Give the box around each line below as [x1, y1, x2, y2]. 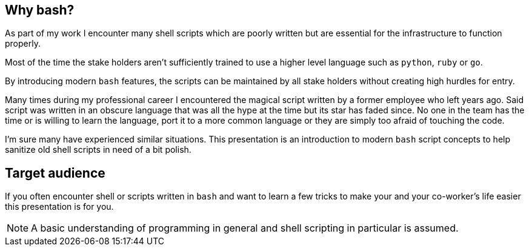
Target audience [5, 165, 105, 181]
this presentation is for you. [5, 201, 114, 212]
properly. [5, 38, 41, 49]
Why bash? [5, 2, 75, 18]
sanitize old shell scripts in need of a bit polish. [5, 144, 191, 155]
